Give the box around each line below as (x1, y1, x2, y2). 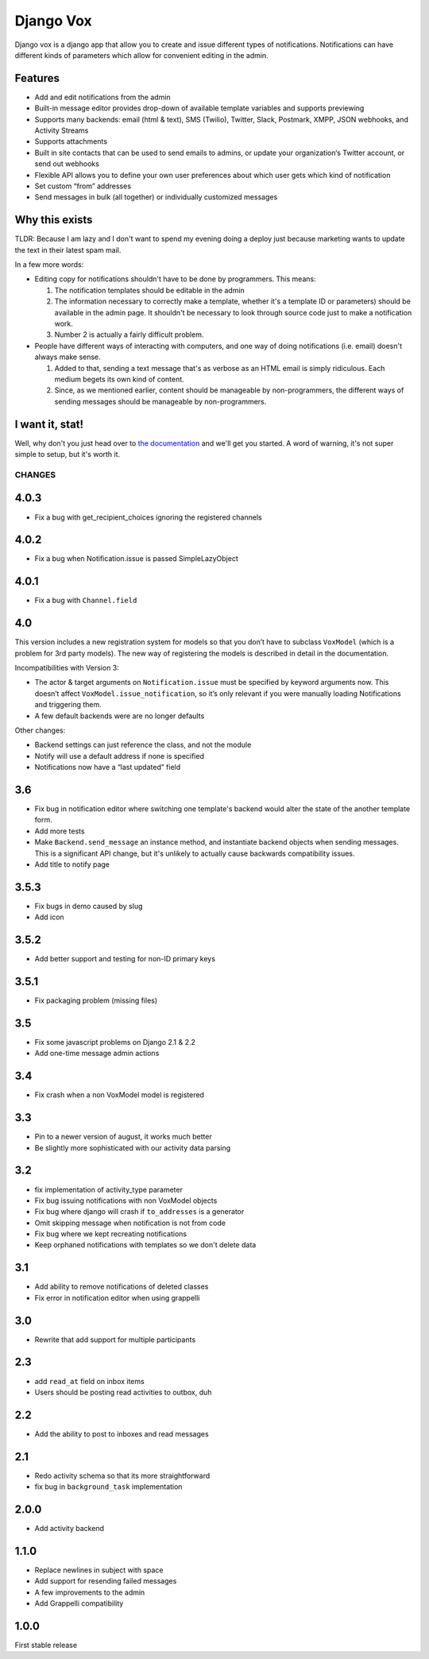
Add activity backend (34, 1524, 105, 1533)
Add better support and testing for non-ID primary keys (34, 954, 216, 964)
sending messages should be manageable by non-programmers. (54, 396, 267, 406)
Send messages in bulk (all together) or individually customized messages (34, 192, 278, 202)
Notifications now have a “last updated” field (34, 763, 181, 772)
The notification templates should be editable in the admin (54, 285, 245, 295)
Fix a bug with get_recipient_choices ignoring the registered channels (34, 512, 262, 522)
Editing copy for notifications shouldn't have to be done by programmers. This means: (34, 274, 317, 284)
